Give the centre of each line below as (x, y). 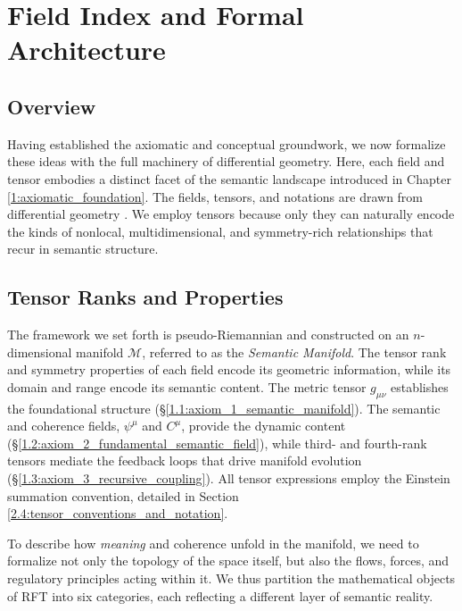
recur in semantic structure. (83, 249)
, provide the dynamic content (264, 426)
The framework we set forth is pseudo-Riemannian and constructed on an (208, 335)
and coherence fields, (64, 426)
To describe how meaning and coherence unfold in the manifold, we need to (213, 543)
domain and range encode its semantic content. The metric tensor (187, 386)
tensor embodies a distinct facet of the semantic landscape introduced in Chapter (229, 178)
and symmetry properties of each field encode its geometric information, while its (229, 369)
